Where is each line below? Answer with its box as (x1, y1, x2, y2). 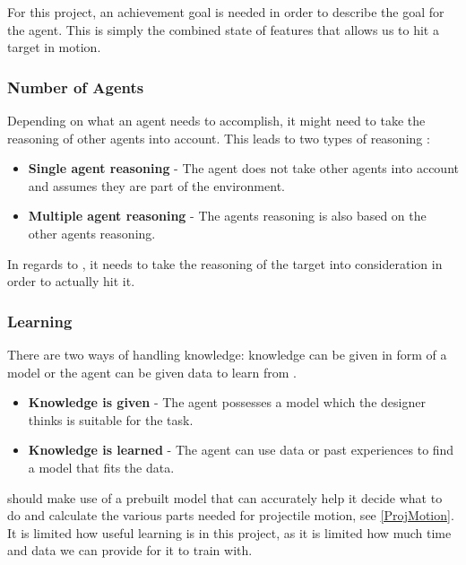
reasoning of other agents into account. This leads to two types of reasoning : (7, 128, 430, 147)
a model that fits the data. (28, 457, 175, 476)
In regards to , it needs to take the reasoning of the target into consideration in (7, 254, 443, 273)
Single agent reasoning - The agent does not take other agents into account (28, 159, 459, 178)
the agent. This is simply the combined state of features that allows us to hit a (7, 20, 439, 39)
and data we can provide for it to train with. (7, 541, 253, 560)
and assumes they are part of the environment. (28, 176, 285, 195)
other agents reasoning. (28, 223, 156, 242)
